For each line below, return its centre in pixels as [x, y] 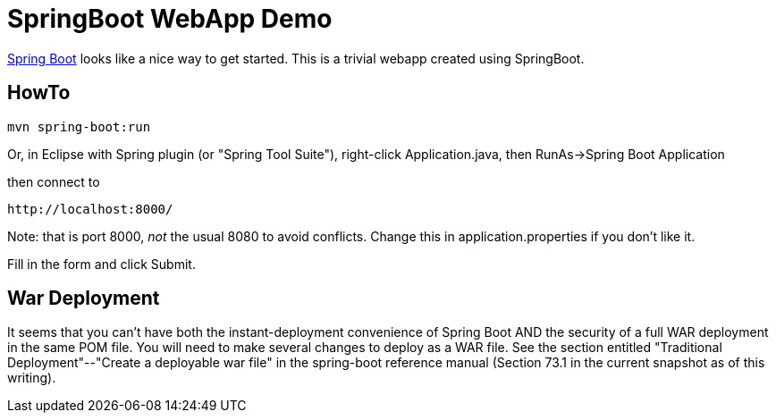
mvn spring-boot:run [79, 126]
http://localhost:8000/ [90, 209]
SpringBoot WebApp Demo [170, 19]
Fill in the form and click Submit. [101, 264]
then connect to [54, 181]
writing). [32, 378]
